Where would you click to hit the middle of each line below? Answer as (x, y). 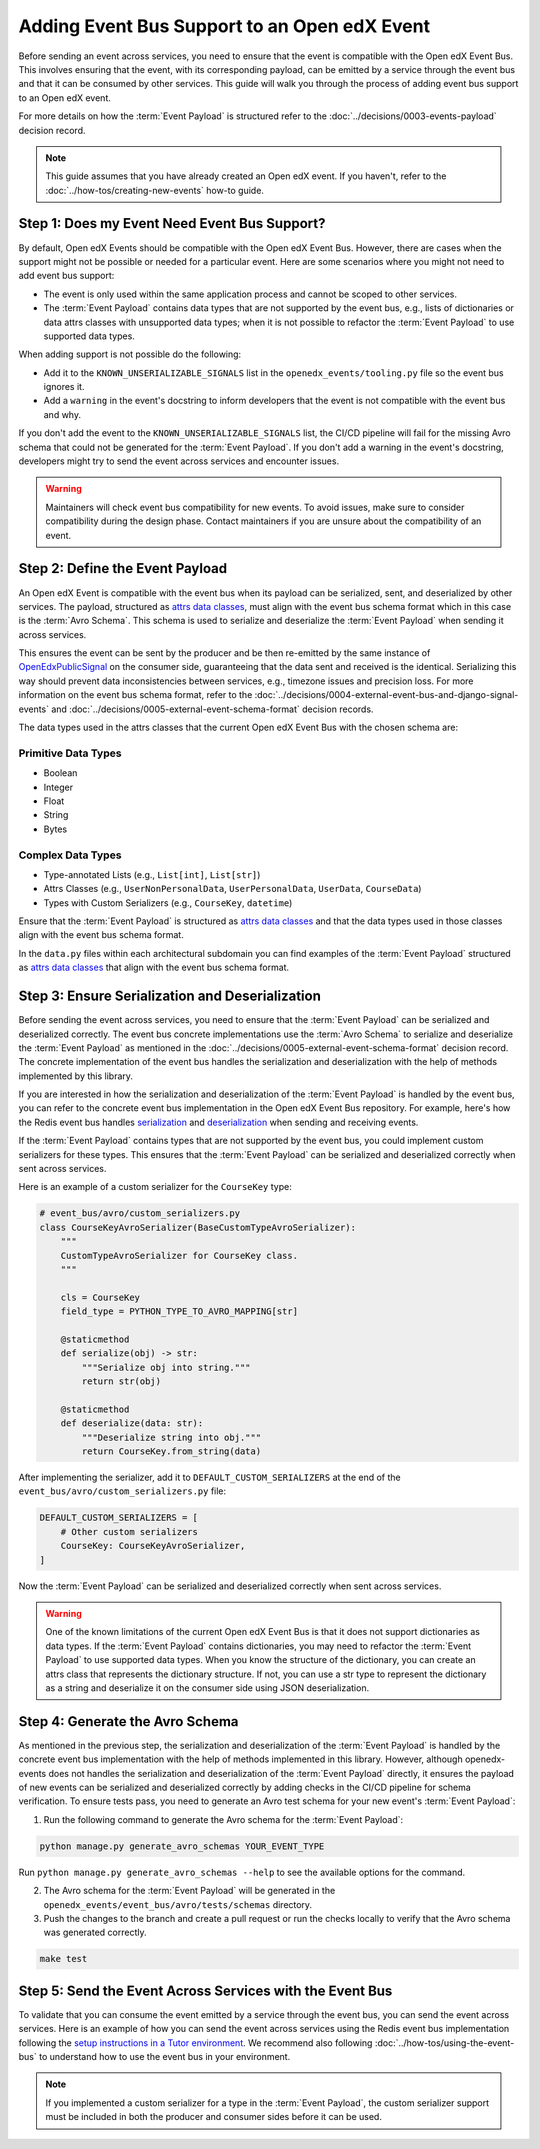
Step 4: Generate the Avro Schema (128, 1721)
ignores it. (64, 387)
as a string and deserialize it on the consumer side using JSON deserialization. (207, 1687)
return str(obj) (121, 1381)
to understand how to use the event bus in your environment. (164, 2056)
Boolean (60, 773)
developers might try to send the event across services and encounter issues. (179, 461)
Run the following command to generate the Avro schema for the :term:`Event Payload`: (223, 1819)
